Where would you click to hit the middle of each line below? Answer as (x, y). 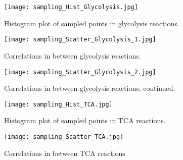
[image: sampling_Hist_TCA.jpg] (58, 104)
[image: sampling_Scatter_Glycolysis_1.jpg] (80, 40)
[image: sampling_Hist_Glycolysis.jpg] (71, 7)
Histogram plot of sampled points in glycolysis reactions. (92, 23)
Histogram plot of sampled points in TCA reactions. (85, 120)
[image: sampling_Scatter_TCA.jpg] (64, 137)
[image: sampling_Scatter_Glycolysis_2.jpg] (80, 72)
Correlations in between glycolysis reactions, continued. (90, 88)
